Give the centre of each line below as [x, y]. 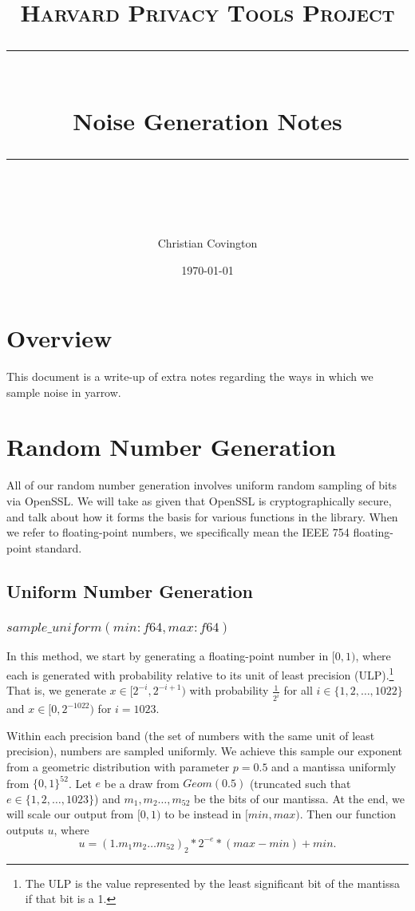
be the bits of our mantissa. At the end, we [299, 798]
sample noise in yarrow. [64, 392]
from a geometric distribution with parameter [118, 766]
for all [298, 690]
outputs [25, 829]
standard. [59, 547]
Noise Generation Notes [207, 120]
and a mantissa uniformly [334, 766]
